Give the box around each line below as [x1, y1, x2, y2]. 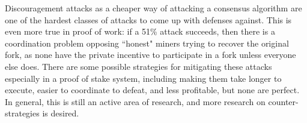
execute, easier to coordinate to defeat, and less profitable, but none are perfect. [5, 84, 300, 96]
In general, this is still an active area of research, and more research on [5, 95, 266, 107]
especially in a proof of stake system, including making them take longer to [5, 72, 282, 84]
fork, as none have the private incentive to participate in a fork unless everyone [5, 48, 296, 61]
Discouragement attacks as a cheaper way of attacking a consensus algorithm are [5, 2, 302, 14]
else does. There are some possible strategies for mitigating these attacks [5, 60, 272, 72]
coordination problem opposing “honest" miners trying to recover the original [5, 36, 289, 49]
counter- [268, 95, 299, 107]
